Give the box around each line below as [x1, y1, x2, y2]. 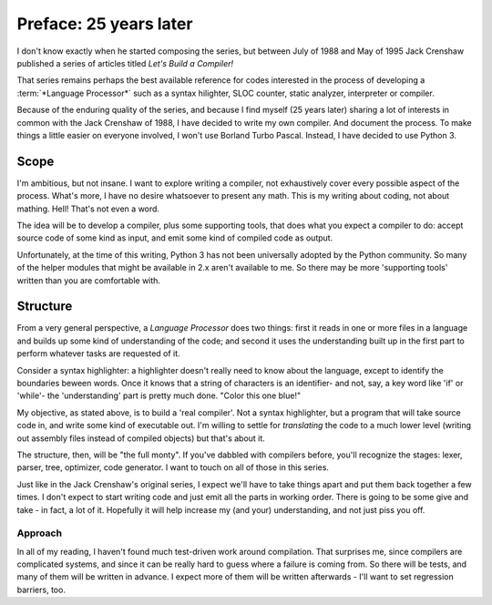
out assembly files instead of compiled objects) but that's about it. [16, 433, 266, 444]
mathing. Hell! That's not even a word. [16, 203, 159, 214]
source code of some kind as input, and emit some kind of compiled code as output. [16, 232, 333, 243]
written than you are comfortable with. [16, 274, 161, 286]
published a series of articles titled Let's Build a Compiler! [16, 57, 234, 68]
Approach [16, 527, 63, 539]
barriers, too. [16, 584, 66, 595]
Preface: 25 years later [16, 14, 193, 34]
